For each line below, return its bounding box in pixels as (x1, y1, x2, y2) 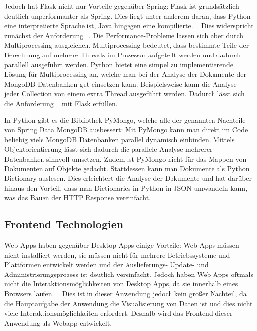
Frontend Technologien (4, 217, 124, 232)
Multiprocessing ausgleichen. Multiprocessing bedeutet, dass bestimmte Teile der (4, 40, 249, 50)
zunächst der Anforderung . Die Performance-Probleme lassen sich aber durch (4, 30, 244, 40)
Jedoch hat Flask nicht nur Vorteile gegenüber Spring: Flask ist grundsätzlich (4, 1, 239, 11)
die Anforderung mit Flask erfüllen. (4, 98, 118, 108)
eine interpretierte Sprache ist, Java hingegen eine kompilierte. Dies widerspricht (4, 20, 254, 31)
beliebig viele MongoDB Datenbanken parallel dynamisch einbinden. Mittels (4, 134, 235, 144)
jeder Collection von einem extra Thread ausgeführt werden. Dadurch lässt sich (4, 88, 245, 99)
